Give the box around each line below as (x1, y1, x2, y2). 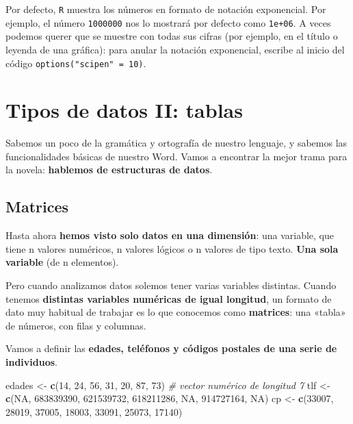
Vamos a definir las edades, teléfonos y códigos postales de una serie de (5, 341, 337, 356)
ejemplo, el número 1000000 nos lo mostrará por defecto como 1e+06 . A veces (5, 15, 331, 29)
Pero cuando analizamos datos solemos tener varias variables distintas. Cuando (5, 278, 337, 292)
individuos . (5, 355, 57, 369)
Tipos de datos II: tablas (5, 96, 243, 124)
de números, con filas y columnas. (5, 318, 146, 332)
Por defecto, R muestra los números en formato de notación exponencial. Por (5, 2, 326, 16)
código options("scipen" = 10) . (5, 55, 146, 70)
